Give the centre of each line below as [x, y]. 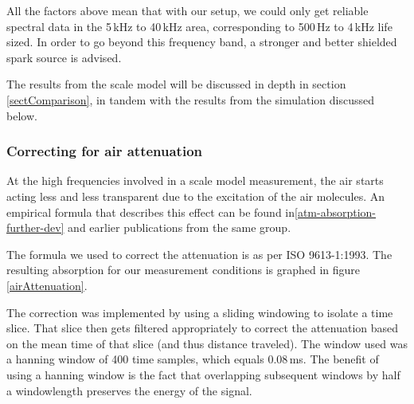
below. [22, 115]
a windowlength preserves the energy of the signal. [129, 390]
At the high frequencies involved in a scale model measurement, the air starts [195, 180]
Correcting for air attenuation [105, 151]
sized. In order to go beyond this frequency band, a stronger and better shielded [202, 42]
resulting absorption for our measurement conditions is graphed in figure [184, 270]
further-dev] [35, 227]
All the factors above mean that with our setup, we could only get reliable [187, 10]
